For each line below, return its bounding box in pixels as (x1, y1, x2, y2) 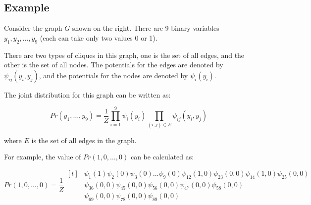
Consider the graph (4, 23, 62, 33)
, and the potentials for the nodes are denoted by (39, 70, 188, 80)
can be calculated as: (130, 152, 194, 162)
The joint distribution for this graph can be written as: (4, 89, 171, 100)
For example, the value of (4, 152, 81, 162)
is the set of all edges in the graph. (31, 135, 137, 145)
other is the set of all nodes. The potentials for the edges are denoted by (4, 59, 223, 70)
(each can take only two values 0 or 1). (40, 32, 157, 43)
